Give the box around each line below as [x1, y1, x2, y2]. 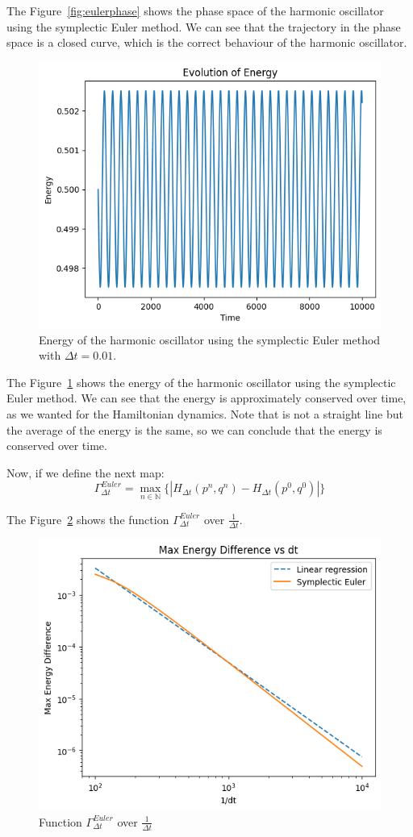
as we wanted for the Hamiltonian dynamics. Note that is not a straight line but [6, 406, 403, 423]
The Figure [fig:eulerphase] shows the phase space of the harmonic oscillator [6, 2, 384, 19]
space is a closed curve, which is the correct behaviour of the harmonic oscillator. [6, 34, 407, 51]
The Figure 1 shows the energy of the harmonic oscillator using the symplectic [6, 373, 396, 390]
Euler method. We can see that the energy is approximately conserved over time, [6, 389, 407, 406]
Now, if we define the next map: [6, 464, 165, 481]
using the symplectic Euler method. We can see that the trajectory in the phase [6, 18, 401, 35]
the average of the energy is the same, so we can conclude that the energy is [6, 421, 382, 438]
